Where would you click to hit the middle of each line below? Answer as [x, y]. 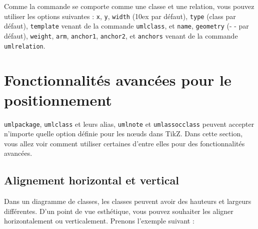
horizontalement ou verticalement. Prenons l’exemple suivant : [99, 221]
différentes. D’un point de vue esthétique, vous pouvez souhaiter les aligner [119, 211]
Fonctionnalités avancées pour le [118, 80]
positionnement [58, 99]
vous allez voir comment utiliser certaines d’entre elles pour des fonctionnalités [124, 143]
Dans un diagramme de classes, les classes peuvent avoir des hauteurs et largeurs [128, 201]
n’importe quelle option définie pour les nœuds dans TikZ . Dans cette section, [123, 134]
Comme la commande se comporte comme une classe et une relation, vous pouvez [129, 6]
